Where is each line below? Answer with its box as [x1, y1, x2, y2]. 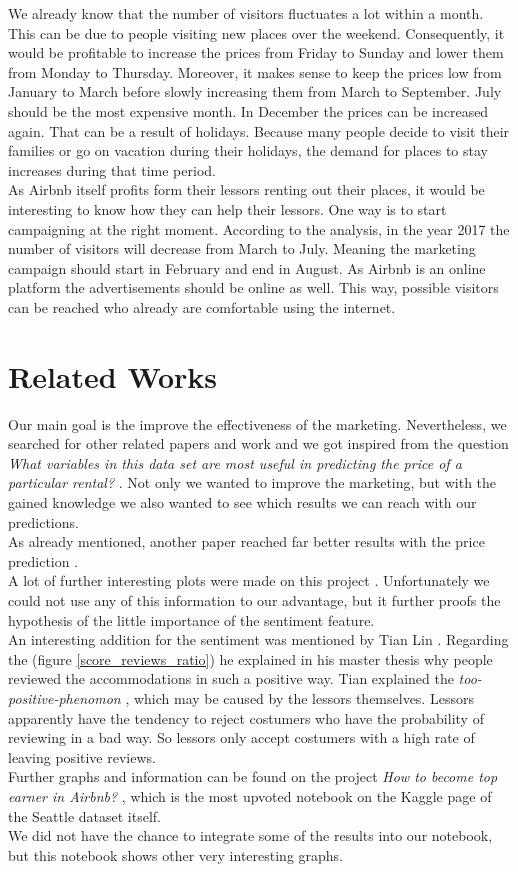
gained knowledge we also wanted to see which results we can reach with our [8, 492, 477, 512]
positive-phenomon [8, 687, 121, 708]
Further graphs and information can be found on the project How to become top [8, 766, 498, 787]
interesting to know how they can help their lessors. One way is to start [8, 198, 447, 219]
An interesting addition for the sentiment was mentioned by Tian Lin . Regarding [8, 629, 509, 650]
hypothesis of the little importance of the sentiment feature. [8, 609, 375, 630]
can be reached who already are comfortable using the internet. [8, 296, 396, 317]
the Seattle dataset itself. [8, 805, 161, 826]
